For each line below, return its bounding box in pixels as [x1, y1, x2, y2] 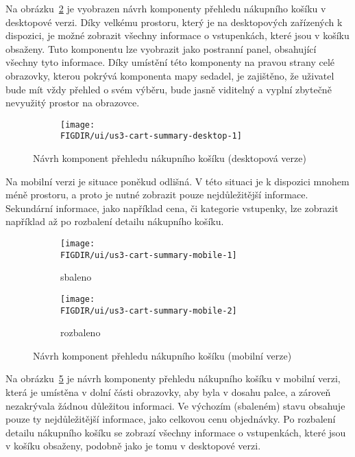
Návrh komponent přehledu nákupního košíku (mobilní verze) [33, 348, 292, 362]
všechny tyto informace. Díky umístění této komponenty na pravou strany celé [5, 55, 335, 69]
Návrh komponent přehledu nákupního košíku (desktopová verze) [33, 151, 306, 165]
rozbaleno [60, 325, 101, 340]
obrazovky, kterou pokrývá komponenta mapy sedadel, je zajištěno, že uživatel [5, 68, 334, 82]
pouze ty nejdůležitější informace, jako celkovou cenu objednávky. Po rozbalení [5, 412, 336, 426]
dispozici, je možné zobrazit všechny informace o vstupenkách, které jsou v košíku [5, 28, 350, 43]
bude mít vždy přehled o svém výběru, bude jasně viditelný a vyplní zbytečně [5, 82, 332, 96]
